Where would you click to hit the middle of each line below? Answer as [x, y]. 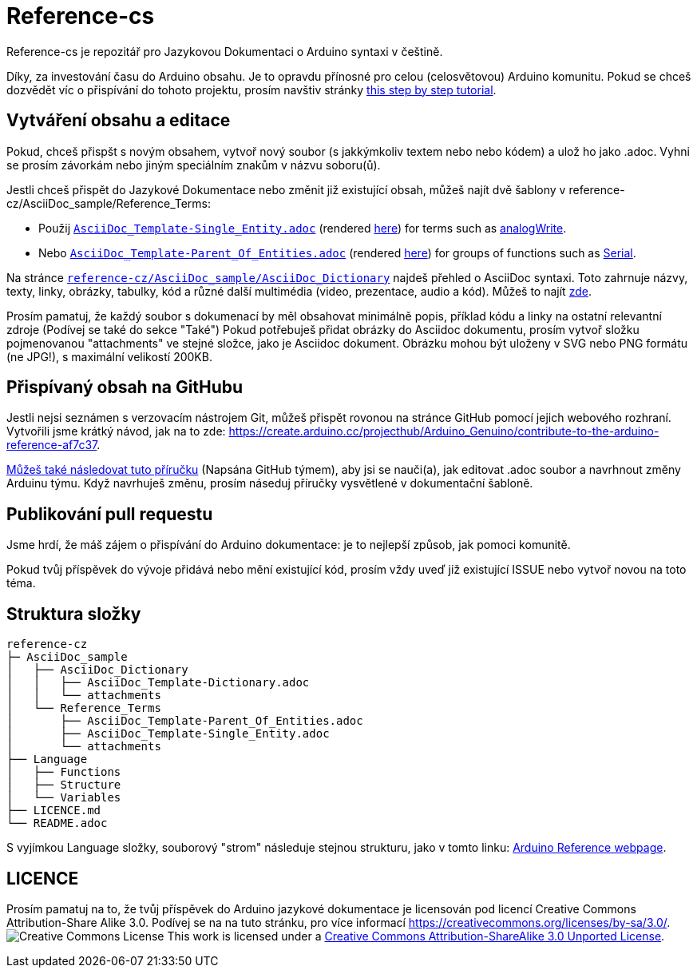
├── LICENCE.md [54, 811]
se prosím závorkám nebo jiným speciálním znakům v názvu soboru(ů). [194, 165]
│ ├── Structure [64, 785]
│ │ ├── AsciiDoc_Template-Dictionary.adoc [158, 683]
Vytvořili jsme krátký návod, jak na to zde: [116, 431]
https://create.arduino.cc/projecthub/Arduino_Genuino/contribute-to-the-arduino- [444, 431]
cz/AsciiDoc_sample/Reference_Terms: [109, 203]
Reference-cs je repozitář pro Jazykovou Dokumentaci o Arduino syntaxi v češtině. [225, 51]
